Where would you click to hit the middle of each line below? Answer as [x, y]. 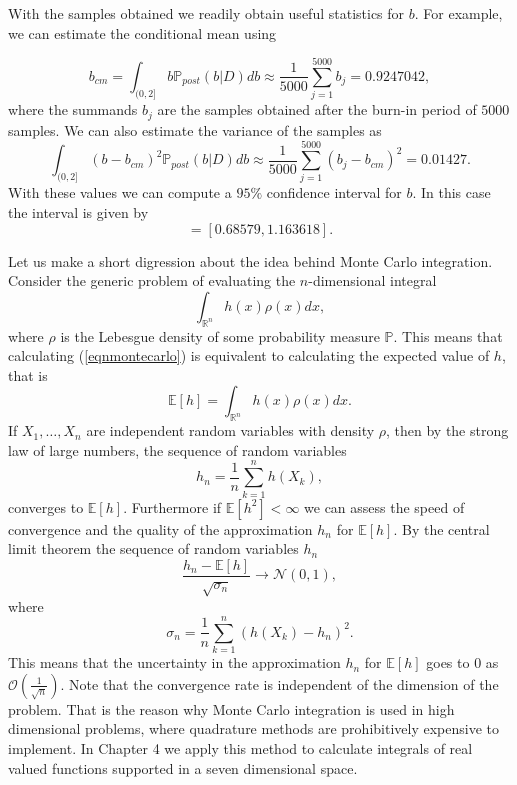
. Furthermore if [172, 506]
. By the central [441, 528]
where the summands [73, 109]
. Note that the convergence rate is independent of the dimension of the [279, 683]
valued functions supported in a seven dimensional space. [183, 767]
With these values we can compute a [120, 192]
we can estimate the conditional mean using [142, 32]
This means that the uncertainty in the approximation [174, 662]
